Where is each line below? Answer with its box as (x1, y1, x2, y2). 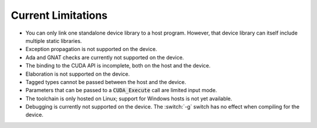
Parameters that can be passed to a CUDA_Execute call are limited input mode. (25, 87, 217, 94)
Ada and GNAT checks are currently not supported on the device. (25, 53, 184, 61)
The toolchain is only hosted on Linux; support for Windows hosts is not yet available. (25, 95, 232, 102)
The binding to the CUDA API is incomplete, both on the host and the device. (25, 62, 211, 69)
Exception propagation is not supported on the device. (25, 46, 157, 53)
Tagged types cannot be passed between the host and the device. (25, 78, 186, 85)
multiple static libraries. (25, 37, 82, 44)
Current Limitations (11, 9, 108, 22)
